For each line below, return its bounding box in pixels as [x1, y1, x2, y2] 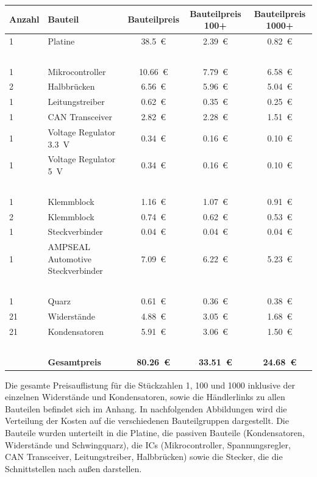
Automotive [48, 252, 92, 265]
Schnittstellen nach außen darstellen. [5, 462, 142, 475]
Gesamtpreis [48, 355, 101, 368]
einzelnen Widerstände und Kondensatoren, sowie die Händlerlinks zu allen [5, 390, 285, 403]
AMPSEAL [48, 240, 90, 253]
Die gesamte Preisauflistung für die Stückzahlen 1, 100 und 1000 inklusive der [5, 378, 296, 391]
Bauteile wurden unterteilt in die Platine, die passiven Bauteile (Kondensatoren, [5, 426, 305, 439]
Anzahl [9, 13, 40, 26]
